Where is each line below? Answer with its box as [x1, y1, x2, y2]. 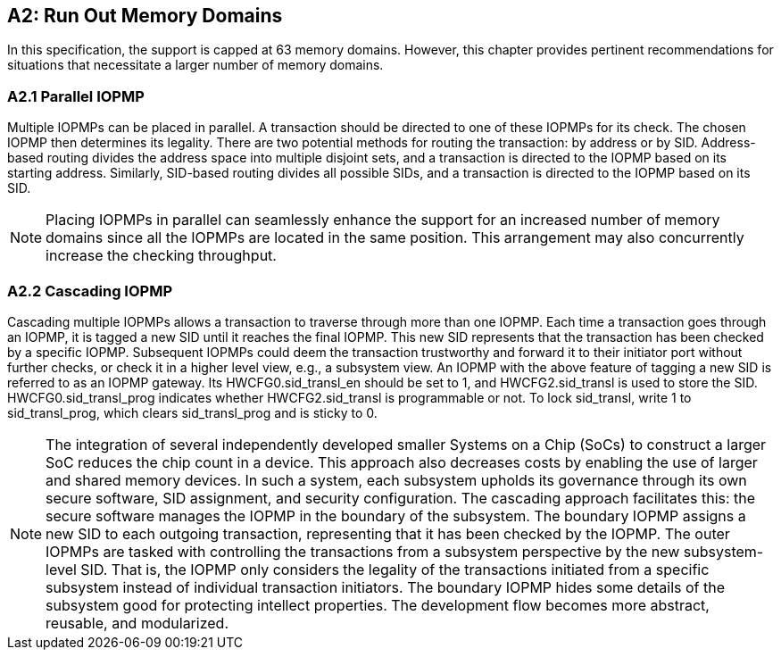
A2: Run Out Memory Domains [7, 4, 283, 27]
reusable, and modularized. [46, 613, 228, 632]
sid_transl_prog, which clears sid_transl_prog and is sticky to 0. [7, 404, 378, 420]
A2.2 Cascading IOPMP [7, 281, 172, 300]
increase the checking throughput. [46, 246, 277, 265]
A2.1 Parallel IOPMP [7, 87, 145, 105]
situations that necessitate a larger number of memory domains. [7, 57, 384, 73]
